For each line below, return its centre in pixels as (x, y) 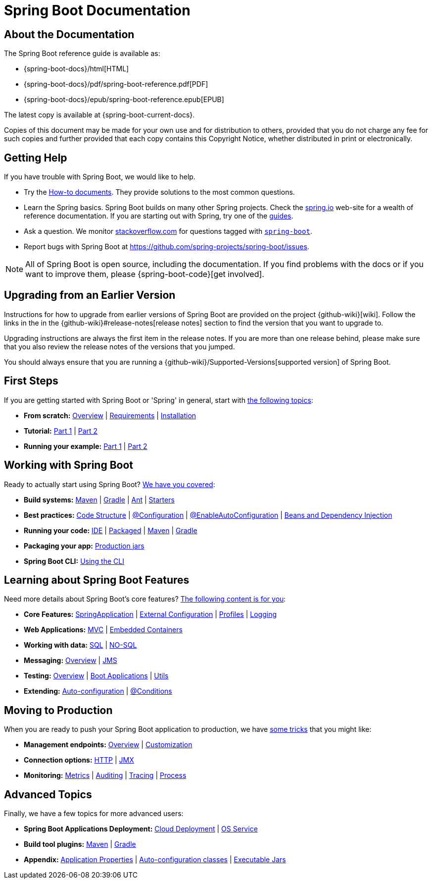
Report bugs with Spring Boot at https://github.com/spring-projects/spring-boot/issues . (167, 247)
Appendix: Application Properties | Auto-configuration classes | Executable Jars (155, 860)
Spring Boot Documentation (97, 10)
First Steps (31, 381)
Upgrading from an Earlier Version (90, 295)
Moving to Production (58, 710)
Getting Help (36, 158)
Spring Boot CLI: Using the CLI (74, 561)
